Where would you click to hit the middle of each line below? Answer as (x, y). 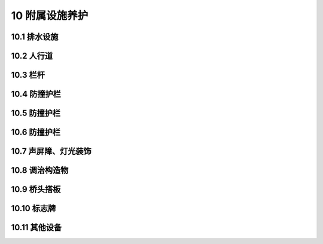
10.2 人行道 (32, 56)
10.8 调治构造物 (40, 170)
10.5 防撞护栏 (36, 113)
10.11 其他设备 (36, 228)
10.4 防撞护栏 (36, 94)
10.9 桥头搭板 (36, 189)
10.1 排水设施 (35, 37)
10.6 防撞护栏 (36, 132)
